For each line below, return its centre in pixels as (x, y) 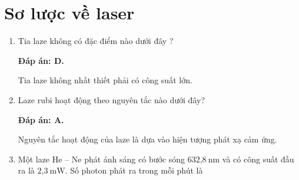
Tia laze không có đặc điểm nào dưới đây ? (96, 41)
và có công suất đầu (258, 159)
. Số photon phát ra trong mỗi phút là (134, 170)
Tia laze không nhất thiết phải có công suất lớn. (105, 80)
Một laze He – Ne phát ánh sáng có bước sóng (102, 159)
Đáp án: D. (41, 60)
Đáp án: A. (41, 119)
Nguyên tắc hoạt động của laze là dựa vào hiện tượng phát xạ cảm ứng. (147, 139)
